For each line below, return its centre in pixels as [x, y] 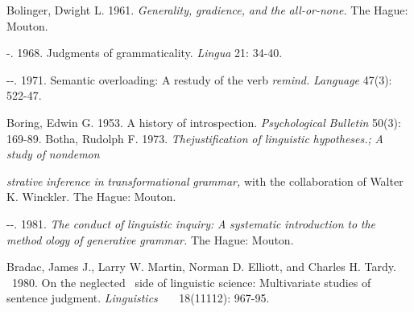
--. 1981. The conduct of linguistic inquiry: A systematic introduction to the [191, 223]
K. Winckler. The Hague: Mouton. [91, 197]
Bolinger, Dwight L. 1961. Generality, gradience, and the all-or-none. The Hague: [207, 10]
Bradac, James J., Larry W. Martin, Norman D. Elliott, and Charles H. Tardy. [201, 267]
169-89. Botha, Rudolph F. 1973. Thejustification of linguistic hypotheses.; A [195, 138]
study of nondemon [53, 154]
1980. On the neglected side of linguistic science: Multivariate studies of [191, 282]
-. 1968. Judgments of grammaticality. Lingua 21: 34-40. [145, 53]
